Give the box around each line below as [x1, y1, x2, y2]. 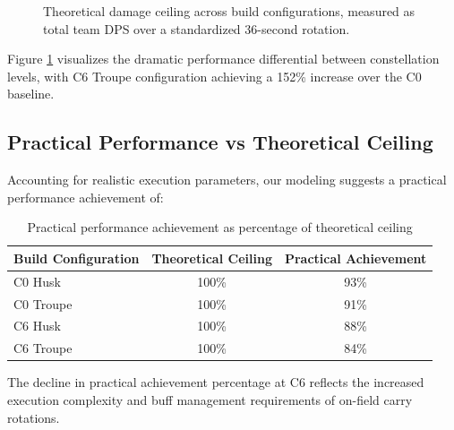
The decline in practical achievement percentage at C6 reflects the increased [7, 373, 424, 391]
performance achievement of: [7, 187, 164, 206]
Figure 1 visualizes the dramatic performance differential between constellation [7, 49, 440, 68]
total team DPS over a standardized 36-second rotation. [43, 19, 350, 38]
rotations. [7, 408, 60, 426]
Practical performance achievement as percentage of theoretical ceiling [27, 218, 413, 236]
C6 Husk [13, 316, 61, 335]
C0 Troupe [13, 294, 73, 313]
